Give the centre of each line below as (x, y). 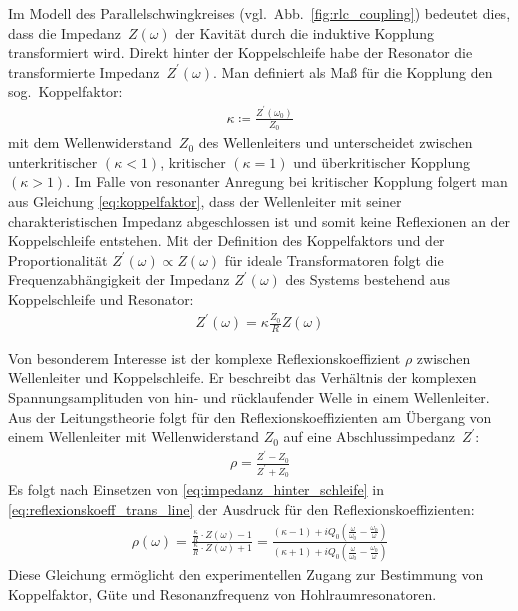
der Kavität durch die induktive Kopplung (305, 32)
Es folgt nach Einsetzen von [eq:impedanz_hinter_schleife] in (196, 489)
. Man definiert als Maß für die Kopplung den (353, 71)
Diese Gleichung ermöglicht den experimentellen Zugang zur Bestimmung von (246, 574)
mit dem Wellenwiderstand (90, 142)
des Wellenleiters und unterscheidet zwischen (335, 142)
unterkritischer (53, 161)
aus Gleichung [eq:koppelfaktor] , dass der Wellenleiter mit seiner (205, 200)
